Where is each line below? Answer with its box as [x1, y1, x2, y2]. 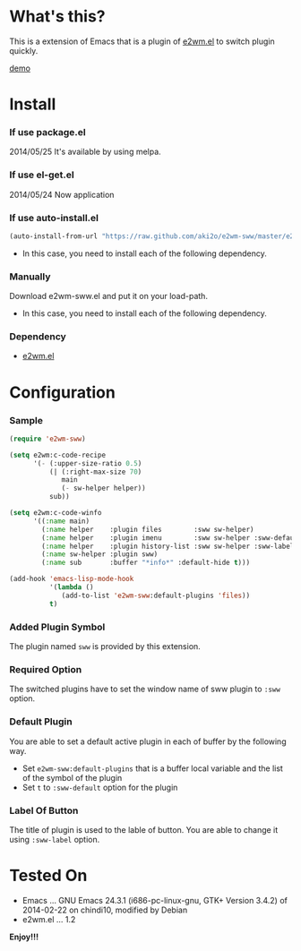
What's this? [9, 6, 106, 27]
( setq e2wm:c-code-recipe [9, 450, 106, 459]
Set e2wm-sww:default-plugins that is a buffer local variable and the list [21, 763, 284, 774]
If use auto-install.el [9, 211, 99, 224]
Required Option [9, 663, 82, 675]
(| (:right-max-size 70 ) [48, 467, 142, 476]
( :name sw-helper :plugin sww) [41, 550, 159, 559]
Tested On [9, 866, 88, 886]
